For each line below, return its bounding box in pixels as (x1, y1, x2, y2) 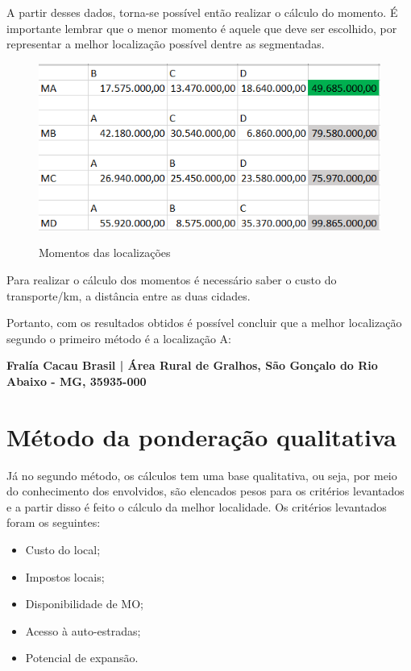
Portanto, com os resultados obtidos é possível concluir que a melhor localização (6, 314, 402, 331)
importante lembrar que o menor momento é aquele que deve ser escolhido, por (6, 19, 397, 36)
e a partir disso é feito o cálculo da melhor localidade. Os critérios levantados (6, 498, 387, 515)
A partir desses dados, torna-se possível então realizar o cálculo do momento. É (6, 4, 398, 20)
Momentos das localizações (39, 244, 171, 261)
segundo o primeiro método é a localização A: (6, 329, 231, 346)
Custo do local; (25, 541, 101, 557)
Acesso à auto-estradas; (25, 622, 141, 639)
